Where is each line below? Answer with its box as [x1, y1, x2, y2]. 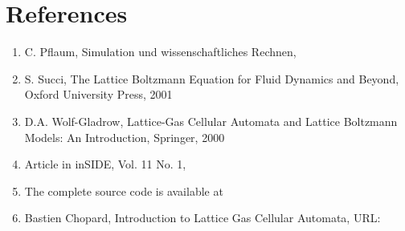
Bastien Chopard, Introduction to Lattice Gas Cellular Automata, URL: [24, 209, 381, 226]
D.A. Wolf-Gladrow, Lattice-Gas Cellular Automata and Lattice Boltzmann [24, 112, 398, 129]
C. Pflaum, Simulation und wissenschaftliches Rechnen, [24, 43, 297, 60]
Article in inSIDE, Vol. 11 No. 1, [24, 156, 186, 172]
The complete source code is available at [24, 182, 223, 199]
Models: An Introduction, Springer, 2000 [24, 128, 225, 145]
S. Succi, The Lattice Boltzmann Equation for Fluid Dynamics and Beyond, [24, 70, 399, 87]
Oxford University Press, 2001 [24, 86, 173, 103]
